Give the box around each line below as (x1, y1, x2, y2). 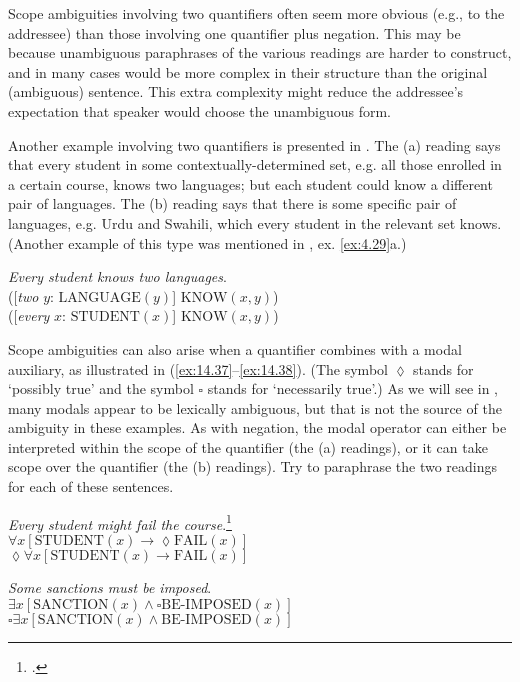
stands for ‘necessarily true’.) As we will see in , (207, 378, 498, 399)
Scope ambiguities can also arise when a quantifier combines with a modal (8, 338, 462, 359)
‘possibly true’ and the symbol (8, 378, 194, 399)
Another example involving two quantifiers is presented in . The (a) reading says (8, 134, 501, 155)
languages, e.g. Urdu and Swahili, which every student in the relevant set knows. (8, 212, 502, 233)
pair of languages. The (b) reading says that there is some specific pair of (8, 193, 457, 214)
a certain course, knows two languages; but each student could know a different (8, 173, 493, 194)
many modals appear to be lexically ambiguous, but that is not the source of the (8, 397, 502, 418)
